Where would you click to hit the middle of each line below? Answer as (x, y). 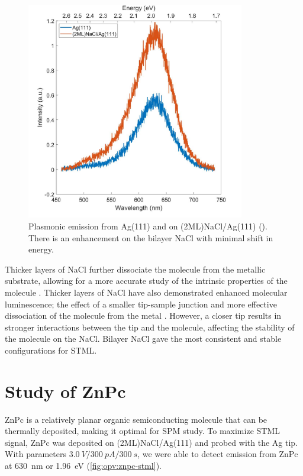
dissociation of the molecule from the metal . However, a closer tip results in (143, 315)
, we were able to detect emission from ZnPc (218, 454)
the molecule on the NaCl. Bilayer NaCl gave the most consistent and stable (143, 339)
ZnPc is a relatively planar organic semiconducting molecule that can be (136, 419)
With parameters (36, 454)
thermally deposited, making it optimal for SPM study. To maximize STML (143, 431)
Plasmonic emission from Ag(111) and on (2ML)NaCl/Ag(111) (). (148, 226)
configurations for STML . (51, 350)
